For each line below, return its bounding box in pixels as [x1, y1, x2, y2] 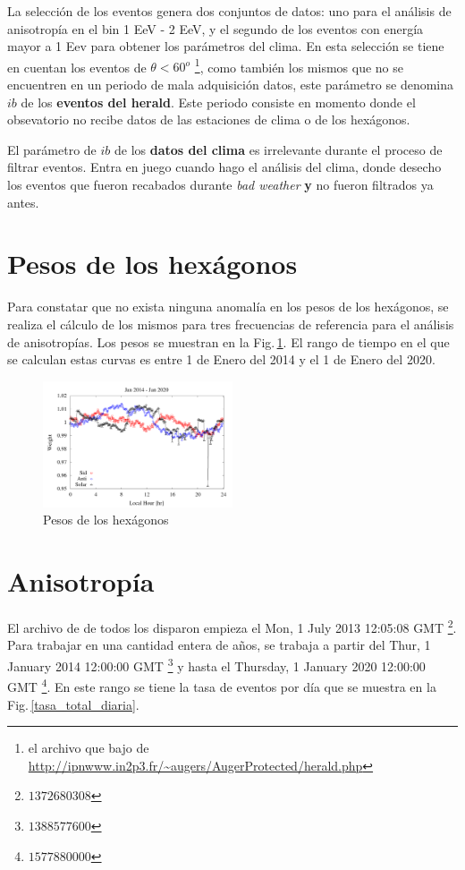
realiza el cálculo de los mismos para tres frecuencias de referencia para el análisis [7, 314, 454, 333]
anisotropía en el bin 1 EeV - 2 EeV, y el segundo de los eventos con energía [7, 19, 424, 38]
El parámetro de [7, 140, 97, 158]
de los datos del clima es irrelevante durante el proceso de [114, 140, 443, 158]
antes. [7, 192, 39, 211]
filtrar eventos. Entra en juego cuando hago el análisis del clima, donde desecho [7, 158, 442, 176]
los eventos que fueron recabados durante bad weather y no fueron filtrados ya [7, 175, 434, 193]
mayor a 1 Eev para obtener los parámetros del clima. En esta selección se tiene [7, 37, 444, 55]
